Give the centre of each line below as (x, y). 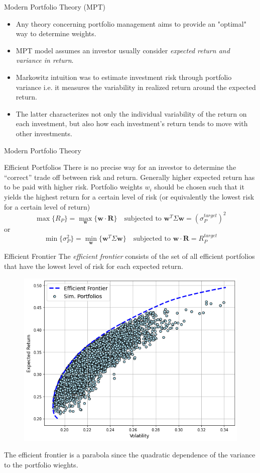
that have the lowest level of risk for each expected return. (94, 266)
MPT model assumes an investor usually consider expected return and (123, 50)
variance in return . (45, 60)
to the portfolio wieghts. (41, 464)
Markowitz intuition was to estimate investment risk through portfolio (124, 77)
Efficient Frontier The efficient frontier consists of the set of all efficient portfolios (129, 256)
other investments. (44, 133)
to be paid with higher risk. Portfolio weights (73, 187)
